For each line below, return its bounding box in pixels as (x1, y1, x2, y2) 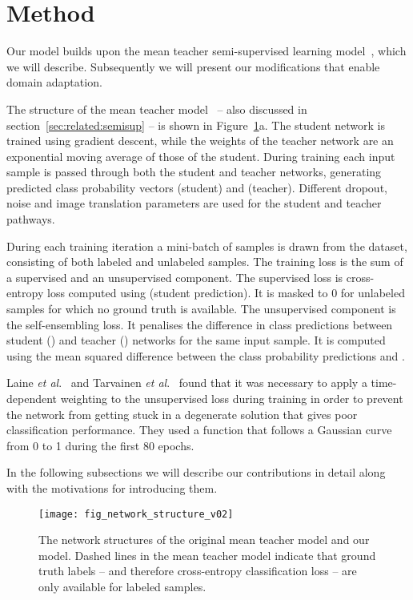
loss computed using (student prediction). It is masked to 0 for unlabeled (46, 284, 405, 301)
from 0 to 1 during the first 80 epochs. (6, 437, 194, 453)
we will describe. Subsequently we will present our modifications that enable (6, 58, 380, 74)
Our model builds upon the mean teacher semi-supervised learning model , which (6, 42, 407, 59)
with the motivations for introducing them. (6, 479, 218, 496)
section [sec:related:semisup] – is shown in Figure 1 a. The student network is (6, 116, 386, 133)
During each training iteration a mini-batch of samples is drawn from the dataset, (6, 237, 407, 254)
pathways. (6, 211, 55, 228)
